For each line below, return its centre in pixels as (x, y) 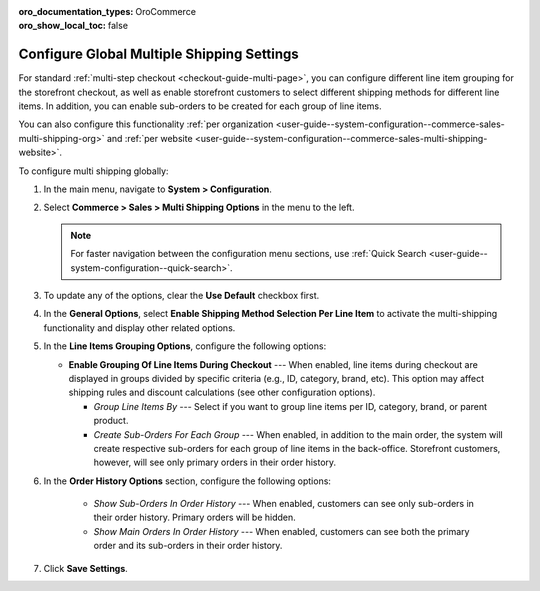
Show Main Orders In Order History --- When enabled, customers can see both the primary (281, 531)
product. (111, 421)
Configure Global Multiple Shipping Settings (158, 54)
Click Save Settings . (86, 568)
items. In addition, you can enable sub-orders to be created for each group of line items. (200, 106)
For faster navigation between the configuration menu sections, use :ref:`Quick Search (248, 254)
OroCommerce (166, 11)
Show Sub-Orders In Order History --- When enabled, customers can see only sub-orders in (284, 504)
